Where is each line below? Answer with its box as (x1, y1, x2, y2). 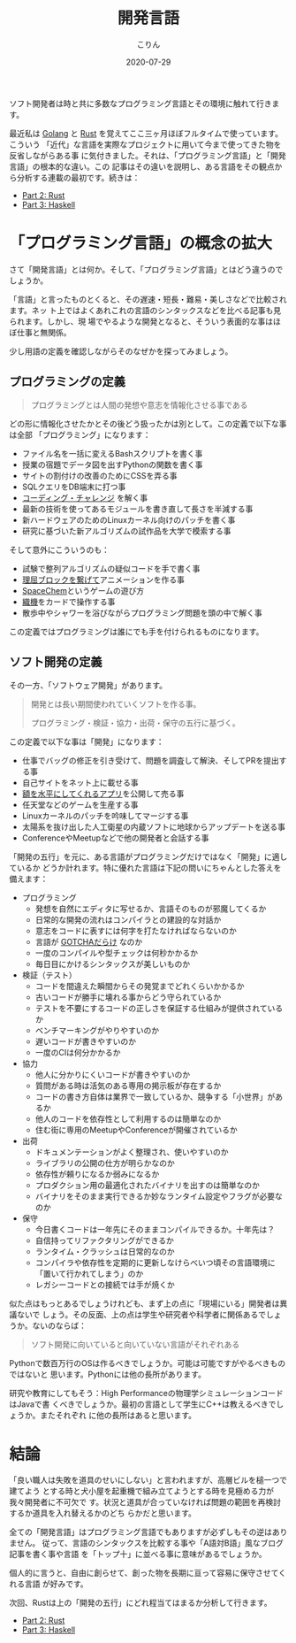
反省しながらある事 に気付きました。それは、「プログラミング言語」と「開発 (9, 150, 286, 160)
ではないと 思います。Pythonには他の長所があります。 (9, 1369, 206, 1379)
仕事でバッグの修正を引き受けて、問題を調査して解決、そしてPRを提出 (21, 755, 280, 765)
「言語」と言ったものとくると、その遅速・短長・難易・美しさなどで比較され (9, 294, 287, 304)
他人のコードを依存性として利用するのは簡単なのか (34, 1113, 222, 1124)
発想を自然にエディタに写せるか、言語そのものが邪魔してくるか (34, 903, 267, 914)
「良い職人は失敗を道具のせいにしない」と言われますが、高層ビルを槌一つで (9, 1475, 288, 1486)
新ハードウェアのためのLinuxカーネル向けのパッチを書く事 (21, 514, 236, 525)
